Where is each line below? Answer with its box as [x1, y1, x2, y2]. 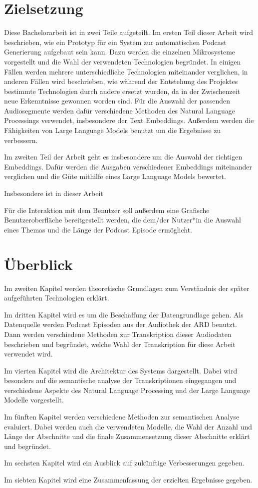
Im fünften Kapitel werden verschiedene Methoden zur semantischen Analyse [4, 411, 240, 422]
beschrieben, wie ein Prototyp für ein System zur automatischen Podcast [4, 36, 227, 47]
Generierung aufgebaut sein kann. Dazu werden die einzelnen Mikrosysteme [4, 46, 236, 57]
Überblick [4, 253, 73, 274]
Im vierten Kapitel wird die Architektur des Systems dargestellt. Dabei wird [4, 365, 238, 375]
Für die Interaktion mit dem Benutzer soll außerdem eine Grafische [4, 204, 210, 215]
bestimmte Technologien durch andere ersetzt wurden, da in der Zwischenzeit [4, 85, 241, 96]
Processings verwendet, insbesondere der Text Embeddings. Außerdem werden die [4, 115, 254, 125]
